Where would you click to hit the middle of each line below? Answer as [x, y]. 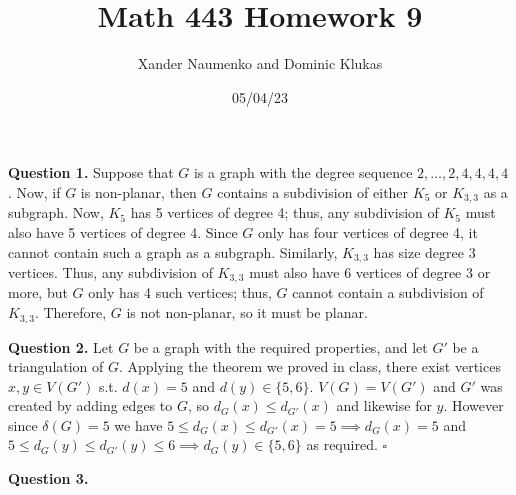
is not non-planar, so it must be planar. [247, 312]
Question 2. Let [61, 346]
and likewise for [384, 405]
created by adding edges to [90, 405]
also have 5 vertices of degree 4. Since [123, 231]
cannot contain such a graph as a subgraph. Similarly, [173, 251]
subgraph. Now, [56, 212]
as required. [342, 444]
